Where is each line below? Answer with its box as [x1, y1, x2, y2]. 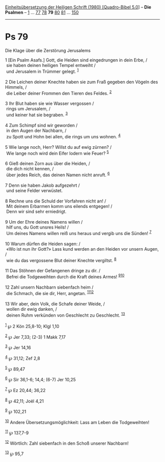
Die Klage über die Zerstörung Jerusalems [5, 47, 91, 53]
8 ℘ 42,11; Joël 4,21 [5, 397, 44, 404]
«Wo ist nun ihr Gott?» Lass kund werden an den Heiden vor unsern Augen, [6, 246, 159, 252]
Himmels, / [5, 84, 27, 90]
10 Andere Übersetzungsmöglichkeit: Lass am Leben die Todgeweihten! [5, 419, 150, 425]
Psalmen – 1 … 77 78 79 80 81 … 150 [5, 9, 79, 15]
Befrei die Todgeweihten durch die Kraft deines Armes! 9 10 [6, 273, 125, 280]
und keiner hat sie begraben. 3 [6, 111, 68, 118]
